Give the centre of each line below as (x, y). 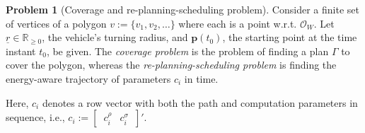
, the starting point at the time (290, 37)
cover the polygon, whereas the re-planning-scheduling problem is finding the (171, 65)
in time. (201, 78)
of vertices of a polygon (56, 23)
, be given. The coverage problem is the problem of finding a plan (187, 51)
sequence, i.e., (35, 117)
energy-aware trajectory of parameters (88, 78)
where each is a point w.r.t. (238, 23)
